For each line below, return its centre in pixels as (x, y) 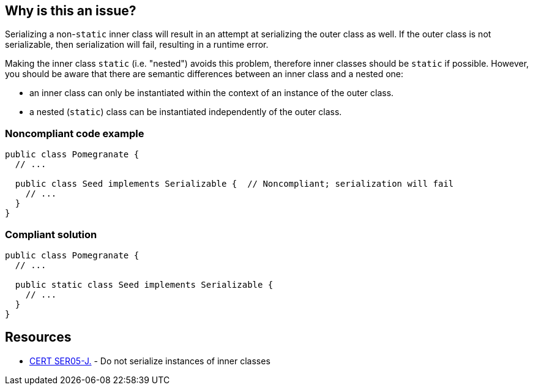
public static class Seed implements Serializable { (144, 284)
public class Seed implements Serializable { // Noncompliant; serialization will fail (234, 184)
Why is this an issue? (71, 11)
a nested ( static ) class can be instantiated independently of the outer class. (186, 112)
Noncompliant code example (75, 133)
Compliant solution (51, 234)
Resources (38, 337)
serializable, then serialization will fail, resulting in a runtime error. (137, 45)
